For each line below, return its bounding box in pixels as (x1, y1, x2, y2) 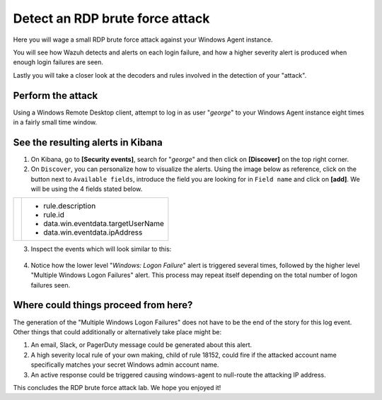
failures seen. (30, 281, 71, 289)
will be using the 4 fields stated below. (30, 184, 143, 194)
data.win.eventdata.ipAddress (43, 228, 143, 237)
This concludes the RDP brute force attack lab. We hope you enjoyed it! (13, 383, 221, 392)
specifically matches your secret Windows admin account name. (30, 360, 219, 369)
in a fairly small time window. (13, 118, 98, 127)
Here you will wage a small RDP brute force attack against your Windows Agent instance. (13, 35, 273, 44)
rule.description (43, 201, 96, 211)
